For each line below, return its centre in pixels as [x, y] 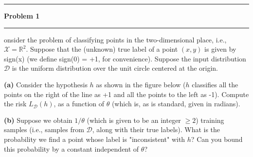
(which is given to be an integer [134, 120]
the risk [15, 104]
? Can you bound [217, 139]
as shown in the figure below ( [141, 84]
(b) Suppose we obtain [38, 120]
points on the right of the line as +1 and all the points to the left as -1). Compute [126, 94]
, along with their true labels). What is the [156, 129]
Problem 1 [22, 16]
